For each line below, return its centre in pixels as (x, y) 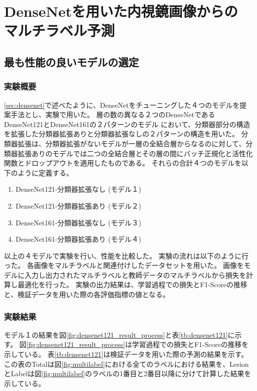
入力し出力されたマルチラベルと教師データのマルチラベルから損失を (135, 275)
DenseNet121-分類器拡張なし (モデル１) (78, 189)
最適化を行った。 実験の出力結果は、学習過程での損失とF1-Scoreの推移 (132, 284)
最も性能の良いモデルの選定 (71, 62)
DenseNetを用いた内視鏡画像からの (121, 11)
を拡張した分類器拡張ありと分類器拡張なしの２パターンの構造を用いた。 (122, 134)
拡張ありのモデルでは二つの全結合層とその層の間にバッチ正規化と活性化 (135, 153)
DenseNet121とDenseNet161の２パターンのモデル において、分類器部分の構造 (127, 124)
